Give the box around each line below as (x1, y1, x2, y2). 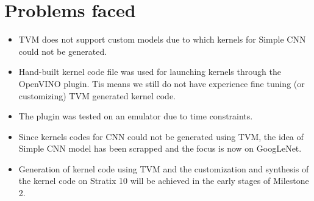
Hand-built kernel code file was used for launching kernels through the (18, 65, 281, 78)
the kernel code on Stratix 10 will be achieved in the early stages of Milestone (18, 174, 309, 187)
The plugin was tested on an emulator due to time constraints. (18, 110, 253, 122)
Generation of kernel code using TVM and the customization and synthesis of (18, 162, 309, 175)
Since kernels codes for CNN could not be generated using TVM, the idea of (18, 130, 304, 143)
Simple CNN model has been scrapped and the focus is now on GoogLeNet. (18, 142, 302, 155)
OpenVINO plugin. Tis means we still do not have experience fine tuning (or (18, 77, 305, 90)
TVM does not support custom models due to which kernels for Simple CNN (18, 33, 306, 46)
